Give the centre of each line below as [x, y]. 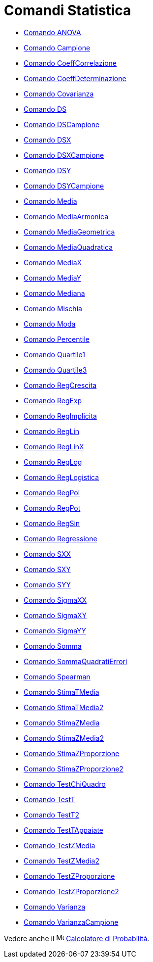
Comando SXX [47, 554]
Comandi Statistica [68, 10]
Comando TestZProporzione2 [71, 891]
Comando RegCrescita [60, 385]
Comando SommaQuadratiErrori [76, 661]
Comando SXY [47, 569]
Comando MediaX [53, 262]
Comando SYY [47, 584]
